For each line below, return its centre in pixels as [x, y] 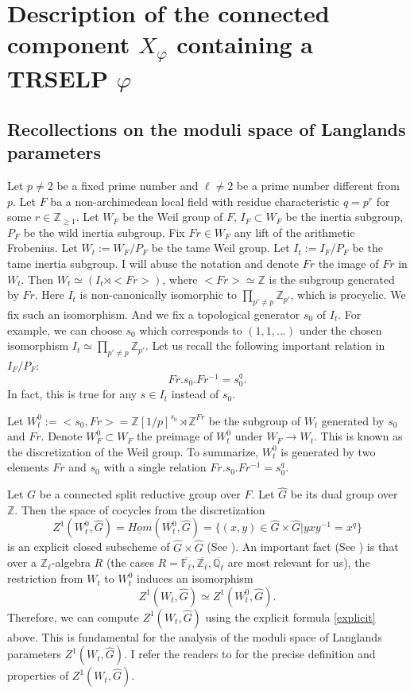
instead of [195, 394]
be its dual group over [344, 494]
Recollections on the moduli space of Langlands [207, 128]
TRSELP [58, 78]
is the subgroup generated [332, 279]
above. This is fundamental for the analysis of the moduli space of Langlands [195, 636]
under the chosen [340, 330]
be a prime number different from [318, 186]
